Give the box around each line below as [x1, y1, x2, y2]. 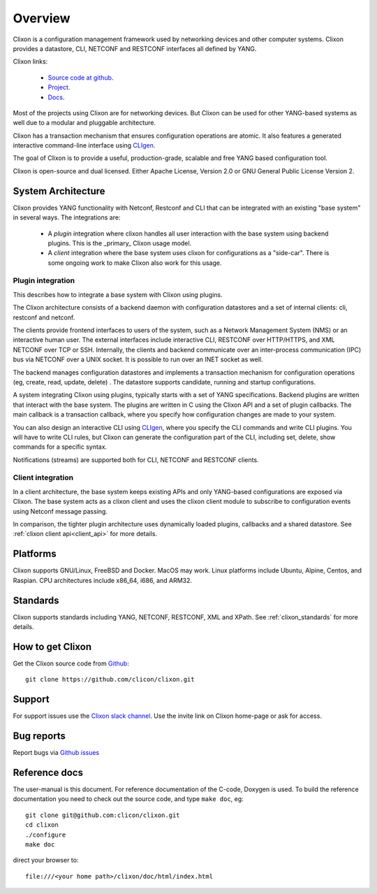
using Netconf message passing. [13, 507, 108, 515]
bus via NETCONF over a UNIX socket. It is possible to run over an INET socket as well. [13, 355, 263, 363]
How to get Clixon [13, 640, 92, 653]
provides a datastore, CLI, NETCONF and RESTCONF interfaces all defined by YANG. [13, 44, 257, 52]
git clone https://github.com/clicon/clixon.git [25, 675, 195, 684]
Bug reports [13, 730, 66, 742]
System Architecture [13, 185, 105, 197]
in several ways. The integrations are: [13, 213, 121, 222]
